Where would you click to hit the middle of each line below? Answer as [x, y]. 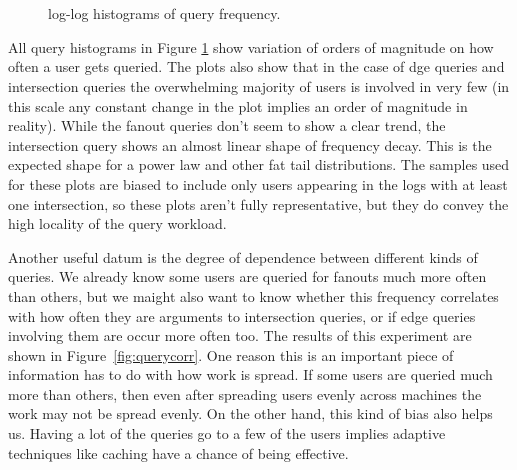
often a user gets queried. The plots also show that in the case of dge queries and [256, 66]
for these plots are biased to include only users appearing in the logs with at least [258, 183]
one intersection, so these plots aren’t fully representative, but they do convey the [258, 203]
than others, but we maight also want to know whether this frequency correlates [253, 295]
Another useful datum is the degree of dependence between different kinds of [243, 256]
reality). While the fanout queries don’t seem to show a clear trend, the [227, 125]
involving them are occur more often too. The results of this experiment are [240, 335]
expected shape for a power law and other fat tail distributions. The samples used [259, 164]
